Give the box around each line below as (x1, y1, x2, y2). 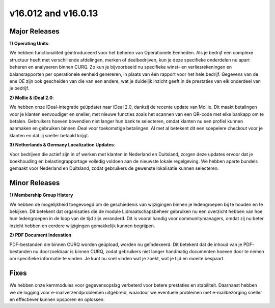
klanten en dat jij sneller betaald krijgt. (9, 132, 89, 138)
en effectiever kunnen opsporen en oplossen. (9, 296, 105, 302)
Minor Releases (9, 178, 60, 188)
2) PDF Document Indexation (9, 232, 72, 238)
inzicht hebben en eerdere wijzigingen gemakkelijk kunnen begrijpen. (9, 223, 155, 229)
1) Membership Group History (9, 192, 73, 198)
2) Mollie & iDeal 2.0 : (9, 95, 54, 101)
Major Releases (9, 27, 60, 36)
